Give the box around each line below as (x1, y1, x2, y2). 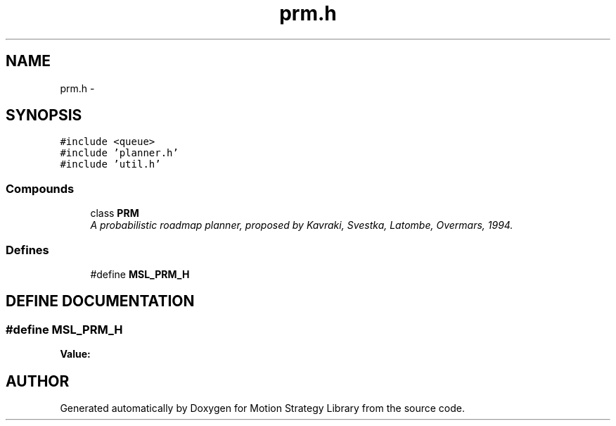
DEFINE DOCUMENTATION (6, 292, 195, 311)
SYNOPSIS (6, 106, 82, 125)
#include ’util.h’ (60, 158, 161, 170)
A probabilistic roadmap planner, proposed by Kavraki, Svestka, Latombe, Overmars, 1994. (90, 219, 513, 232)
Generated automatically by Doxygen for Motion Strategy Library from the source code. (60, 402, 466, 414)
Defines (6, 242, 49, 257)
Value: (60, 348, 91, 361)
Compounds (6, 181, 75, 196)
